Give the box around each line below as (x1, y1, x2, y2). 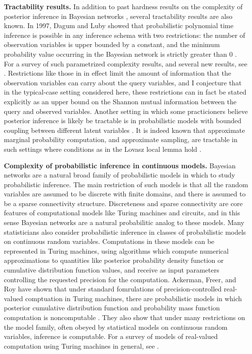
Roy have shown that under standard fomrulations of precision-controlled (4, 284, 222, 294)
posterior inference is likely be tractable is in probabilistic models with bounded (4, 115, 242, 126)
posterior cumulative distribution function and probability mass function (4, 303, 220, 313)
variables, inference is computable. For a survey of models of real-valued (4, 331, 218, 341)
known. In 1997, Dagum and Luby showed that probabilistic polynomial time (4, 20, 234, 31)
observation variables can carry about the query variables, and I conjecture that (4, 77, 242, 87)
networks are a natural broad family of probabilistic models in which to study (4, 170, 235, 180)
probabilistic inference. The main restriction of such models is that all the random (4, 179, 249, 189)
